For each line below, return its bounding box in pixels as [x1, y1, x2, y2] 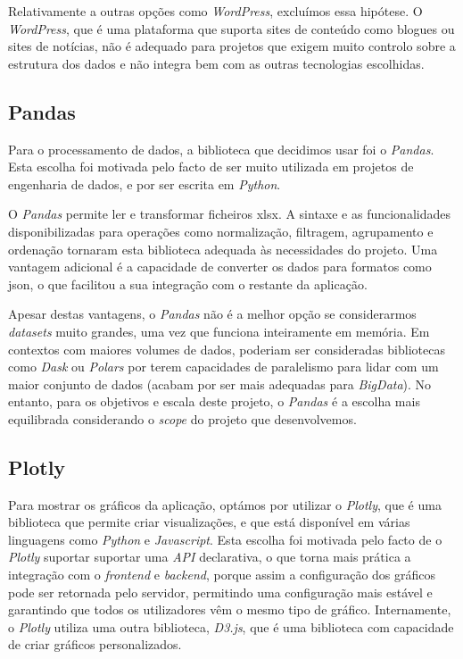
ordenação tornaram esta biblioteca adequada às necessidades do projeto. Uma [8, 239, 438, 258]
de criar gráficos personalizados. [8, 635, 182, 654]
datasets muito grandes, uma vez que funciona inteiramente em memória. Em [8, 321, 430, 340]
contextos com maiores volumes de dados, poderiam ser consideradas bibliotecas [8, 339, 445, 358]
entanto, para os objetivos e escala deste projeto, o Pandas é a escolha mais [8, 392, 420, 411]
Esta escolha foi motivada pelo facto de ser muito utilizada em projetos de [8, 157, 414, 176]
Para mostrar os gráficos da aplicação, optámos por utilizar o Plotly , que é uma [8, 495, 442, 513]
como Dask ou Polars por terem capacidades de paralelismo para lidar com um [8, 357, 439, 376]
